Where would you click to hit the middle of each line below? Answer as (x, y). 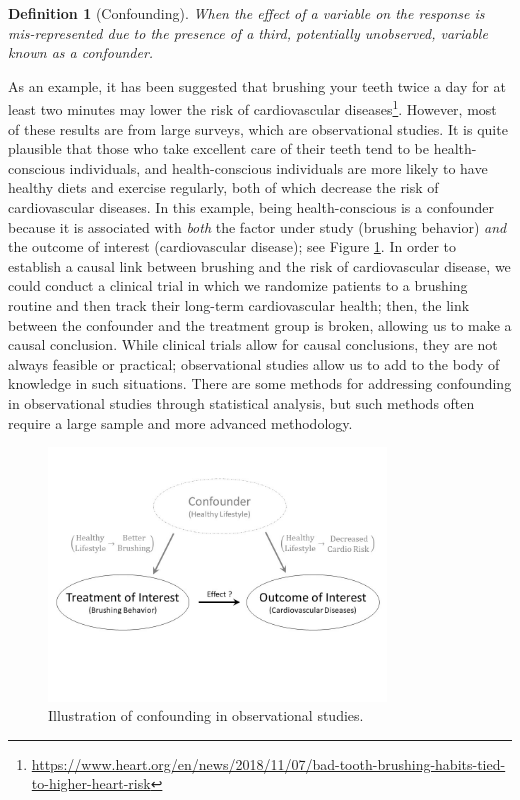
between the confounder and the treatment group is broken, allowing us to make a (260, 324)
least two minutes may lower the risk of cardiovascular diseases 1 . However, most (252, 108)
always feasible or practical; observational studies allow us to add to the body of (254, 363)
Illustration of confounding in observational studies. (206, 715)
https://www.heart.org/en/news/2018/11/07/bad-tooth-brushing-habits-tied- (268, 763)
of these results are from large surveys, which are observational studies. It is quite (258, 128)
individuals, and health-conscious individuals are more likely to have (278, 167)
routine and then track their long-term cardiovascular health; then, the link (239, 304)
